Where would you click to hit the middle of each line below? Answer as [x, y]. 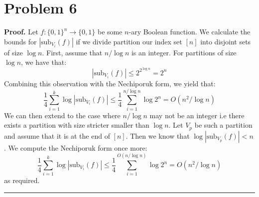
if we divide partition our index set [129, 41]
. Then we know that [158, 135]
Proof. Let [21, 32]
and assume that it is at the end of [57, 135]
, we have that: [44, 62]
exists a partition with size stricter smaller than [77, 125]
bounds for [20, 41]
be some [110, 32]
